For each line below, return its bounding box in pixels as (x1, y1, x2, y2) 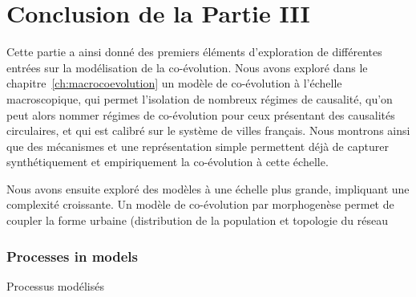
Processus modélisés (6, 277, 104, 294)
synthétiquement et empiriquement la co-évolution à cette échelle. (6, 153, 329, 170)
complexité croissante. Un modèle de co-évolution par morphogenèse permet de (6, 196, 394, 213)
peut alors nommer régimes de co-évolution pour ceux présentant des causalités (6, 106, 395, 123)
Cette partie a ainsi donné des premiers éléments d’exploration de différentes (6, 43, 382, 60)
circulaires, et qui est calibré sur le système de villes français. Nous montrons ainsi (6, 122, 410, 139)
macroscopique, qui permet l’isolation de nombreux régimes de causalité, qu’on (6, 90, 393, 107)
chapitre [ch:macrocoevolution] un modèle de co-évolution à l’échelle (6, 75, 342, 92)
